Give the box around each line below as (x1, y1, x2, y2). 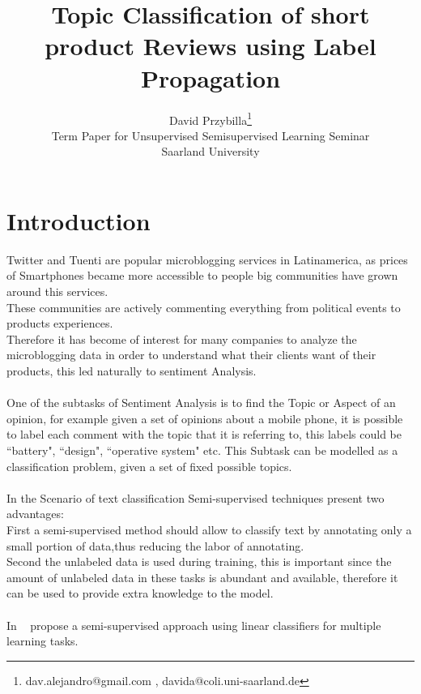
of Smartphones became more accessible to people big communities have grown (6, 267, 398, 284)
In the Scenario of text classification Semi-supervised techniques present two (6, 489, 385, 506)
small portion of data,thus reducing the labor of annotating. (6, 537, 304, 554)
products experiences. (6, 315, 113, 332)
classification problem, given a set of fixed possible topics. (6, 457, 292, 474)
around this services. (6, 283, 108, 300)
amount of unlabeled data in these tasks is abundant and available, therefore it (6, 568, 398, 585)
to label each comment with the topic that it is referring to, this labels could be (6, 426, 402, 443)
